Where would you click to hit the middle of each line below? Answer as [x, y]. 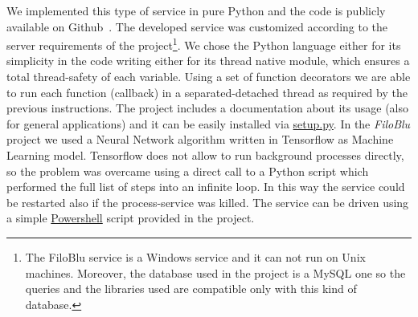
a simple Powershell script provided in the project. [131, 218]
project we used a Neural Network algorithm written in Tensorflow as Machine [200, 139]
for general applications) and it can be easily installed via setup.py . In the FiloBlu [209, 123]
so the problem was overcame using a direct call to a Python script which [188, 171]
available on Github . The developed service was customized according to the [197, 26]
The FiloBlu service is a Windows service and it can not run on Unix [195, 256]
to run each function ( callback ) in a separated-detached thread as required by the [207, 92]
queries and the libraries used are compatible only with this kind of [191, 289]
